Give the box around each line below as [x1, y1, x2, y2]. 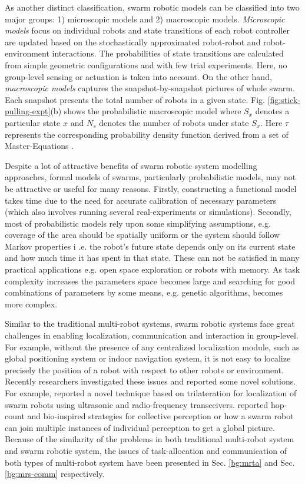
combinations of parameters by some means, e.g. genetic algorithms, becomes [5, 286, 283, 299]
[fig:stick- [267, 93, 300, 105]
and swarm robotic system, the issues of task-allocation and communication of [5, 444, 287, 456]
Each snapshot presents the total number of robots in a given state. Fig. [5, 93, 265, 105]
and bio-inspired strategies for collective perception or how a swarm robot [27, 410, 294, 422]
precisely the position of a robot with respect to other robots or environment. [5, 363, 284, 376]
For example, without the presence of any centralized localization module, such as [5, 340, 300, 353]
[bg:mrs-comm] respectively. [5, 468, 105, 480]
